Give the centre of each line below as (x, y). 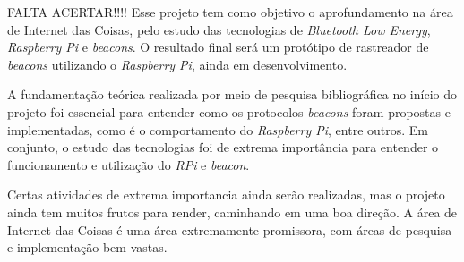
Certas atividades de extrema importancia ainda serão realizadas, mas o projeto (226, 194)
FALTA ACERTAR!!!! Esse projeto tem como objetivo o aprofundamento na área (230, 12)
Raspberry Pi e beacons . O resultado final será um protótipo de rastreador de (218, 47)
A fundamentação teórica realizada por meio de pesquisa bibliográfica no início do (232, 94)
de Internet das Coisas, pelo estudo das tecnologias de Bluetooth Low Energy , (219, 29)
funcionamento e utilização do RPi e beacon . (129, 164)
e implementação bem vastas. (87, 247)
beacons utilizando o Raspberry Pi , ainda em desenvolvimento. (177, 64)
